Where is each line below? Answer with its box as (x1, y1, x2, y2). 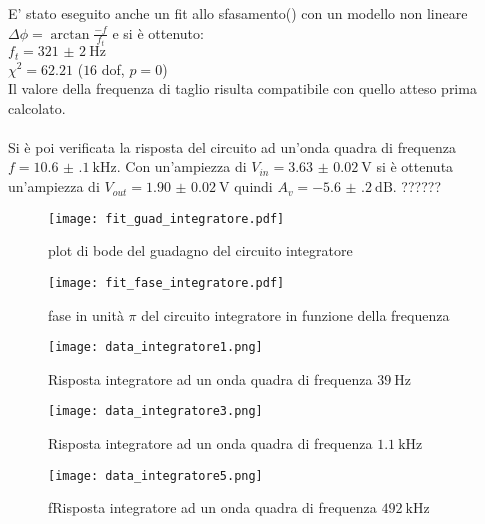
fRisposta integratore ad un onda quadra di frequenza (48, 497, 377, 518)
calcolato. (8, 97, 66, 118)
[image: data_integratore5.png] (48, 468, 263, 483)
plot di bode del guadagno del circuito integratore (48, 240, 353, 261)
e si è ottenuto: (112, 22, 204, 43)
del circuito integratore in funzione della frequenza (141, 304, 450, 325)
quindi (234, 176, 273, 197)
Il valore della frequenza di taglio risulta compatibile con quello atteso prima (8, 78, 477, 99)
